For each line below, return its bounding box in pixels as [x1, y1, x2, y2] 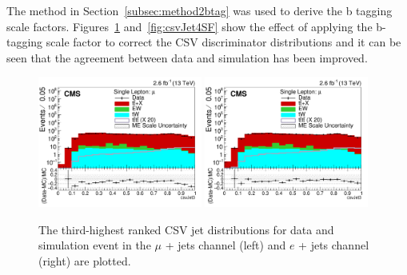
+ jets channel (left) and [165, 237, 286, 253]
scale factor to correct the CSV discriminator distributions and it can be [46, 34, 401, 50]
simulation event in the [38, 237, 151, 253]
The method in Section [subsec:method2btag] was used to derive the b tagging [6, 2, 393, 18]
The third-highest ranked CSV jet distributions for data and [38, 221, 334, 237]
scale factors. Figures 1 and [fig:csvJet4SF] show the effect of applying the [6, 18, 373, 34]
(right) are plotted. [38, 252, 131, 269]
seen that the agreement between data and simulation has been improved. [6, 49, 368, 66]
